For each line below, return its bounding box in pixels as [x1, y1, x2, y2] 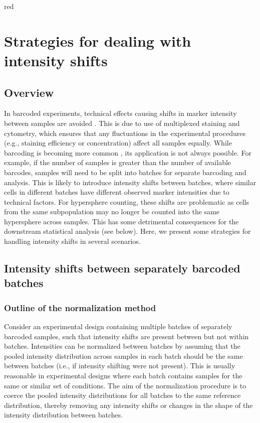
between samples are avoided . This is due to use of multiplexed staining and [4, 117, 240, 128]
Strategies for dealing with [4, 30, 191, 51]
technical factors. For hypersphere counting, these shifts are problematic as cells [4, 196, 249, 207]
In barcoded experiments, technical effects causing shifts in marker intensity [4, 108, 237, 118]
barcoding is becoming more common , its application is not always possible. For [4, 147, 251, 158]
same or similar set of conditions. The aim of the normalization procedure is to [4, 380, 246, 390]
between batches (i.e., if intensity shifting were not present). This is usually [4, 360, 235, 371]
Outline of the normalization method [4, 301, 156, 314]
